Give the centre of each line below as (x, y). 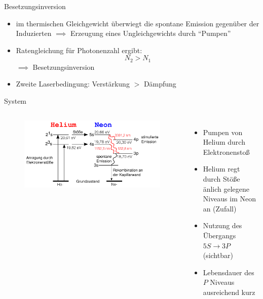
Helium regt (221, 169)
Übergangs (219, 235)
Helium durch (224, 142)
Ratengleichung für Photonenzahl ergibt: (79, 50)
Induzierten (34, 33)
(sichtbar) (218, 255)
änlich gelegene (226, 188)
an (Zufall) (220, 208)
